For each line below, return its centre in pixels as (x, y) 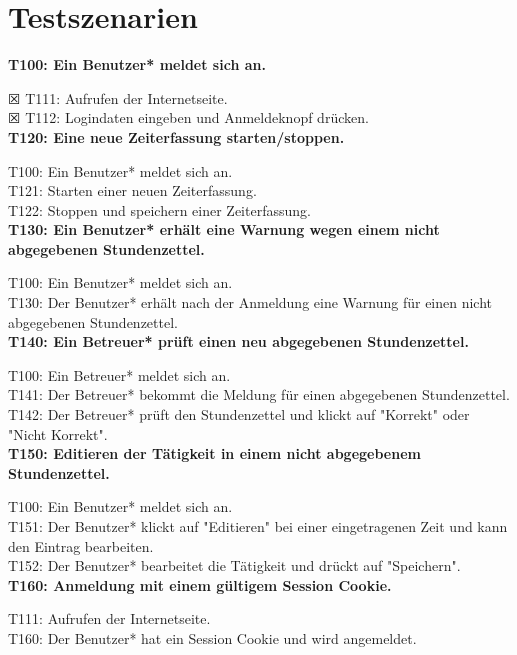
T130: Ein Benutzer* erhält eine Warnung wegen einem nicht (224, 229)
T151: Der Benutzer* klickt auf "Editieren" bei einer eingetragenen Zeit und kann (258, 526)
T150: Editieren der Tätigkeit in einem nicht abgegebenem (214, 453)
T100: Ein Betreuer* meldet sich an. (119, 374)
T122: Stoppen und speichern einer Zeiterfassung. (159, 209)
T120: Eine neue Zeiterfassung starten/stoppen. (176, 136)
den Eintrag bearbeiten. (81, 545)
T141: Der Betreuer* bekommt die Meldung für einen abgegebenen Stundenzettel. (259, 394)
